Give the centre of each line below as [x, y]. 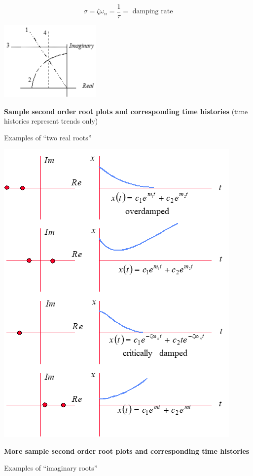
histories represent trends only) [51, 121]
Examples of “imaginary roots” [51, 467]
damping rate [153, 12]
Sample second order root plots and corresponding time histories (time [126, 111]
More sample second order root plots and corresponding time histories [127, 451]
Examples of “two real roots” [48, 137]
